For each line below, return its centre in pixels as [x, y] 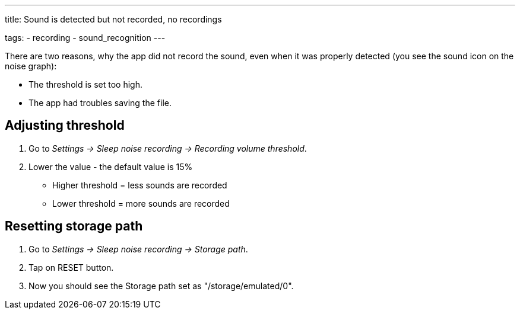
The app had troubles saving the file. [100, 103]
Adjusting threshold [65, 126]
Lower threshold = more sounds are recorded [141, 203]
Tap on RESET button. [71, 267]
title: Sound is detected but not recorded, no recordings [113, 19]
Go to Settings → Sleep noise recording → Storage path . [138, 249]
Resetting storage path [74, 226]
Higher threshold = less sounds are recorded [140, 185]
